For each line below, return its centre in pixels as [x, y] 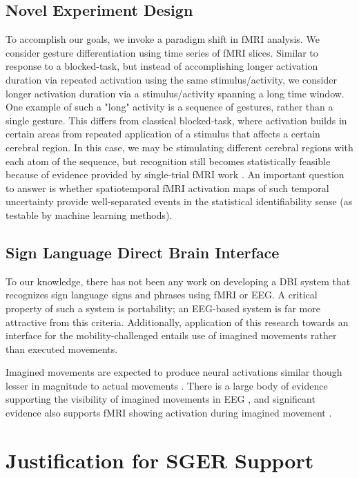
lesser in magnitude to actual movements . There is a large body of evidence [167, 385]
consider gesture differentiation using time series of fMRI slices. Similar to [162, 52]
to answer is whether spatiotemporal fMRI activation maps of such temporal [167, 188]
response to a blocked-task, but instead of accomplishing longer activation [162, 66]
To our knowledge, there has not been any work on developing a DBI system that [178, 281]
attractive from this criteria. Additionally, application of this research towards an [177, 322]
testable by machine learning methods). [89, 214]
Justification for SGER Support [160, 460]
